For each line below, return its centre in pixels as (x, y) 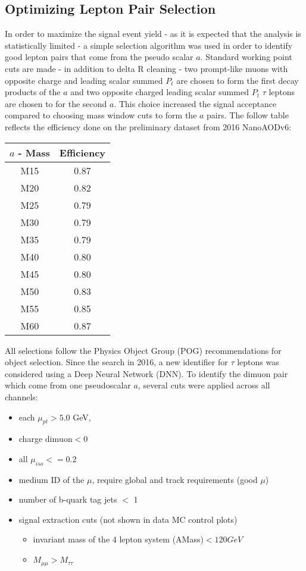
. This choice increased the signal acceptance (195, 103)
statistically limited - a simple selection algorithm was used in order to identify (149, 45)
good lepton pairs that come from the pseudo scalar (99, 57)
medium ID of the (51, 479)
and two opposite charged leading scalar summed (160, 92)
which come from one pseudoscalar (68, 385)
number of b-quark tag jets (68, 499)
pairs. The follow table (248, 115)
